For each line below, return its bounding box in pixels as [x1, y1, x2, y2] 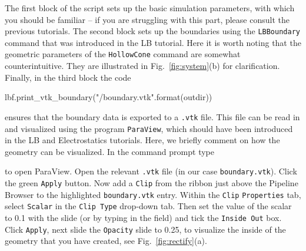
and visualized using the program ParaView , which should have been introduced [5, 122, 293, 134]
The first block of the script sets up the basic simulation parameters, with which [5, 2, 295, 14]
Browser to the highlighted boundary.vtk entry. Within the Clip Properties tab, [5, 188, 301, 200]
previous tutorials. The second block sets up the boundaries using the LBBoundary [5, 25, 300, 37]
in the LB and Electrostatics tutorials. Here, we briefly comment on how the [5, 134, 280, 146]
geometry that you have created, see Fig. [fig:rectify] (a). [5, 235, 207, 247]
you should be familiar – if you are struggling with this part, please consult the [5, 13, 290, 25]
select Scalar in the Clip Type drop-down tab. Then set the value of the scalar [5, 200, 292, 212]
